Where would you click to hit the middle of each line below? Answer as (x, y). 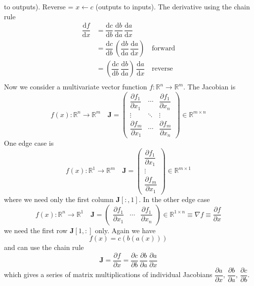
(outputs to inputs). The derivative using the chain (173, 6)
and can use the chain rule (44, 247)
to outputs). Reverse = (39, 6)
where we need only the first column (59, 199)
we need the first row (36, 230)
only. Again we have (125, 230)
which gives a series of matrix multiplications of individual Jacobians (108, 274)
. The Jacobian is (209, 87)
